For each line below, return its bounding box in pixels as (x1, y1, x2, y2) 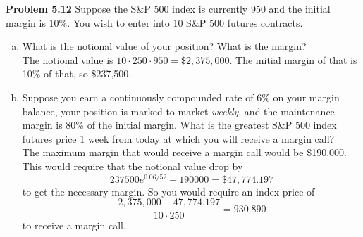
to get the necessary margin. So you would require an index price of (22, 184, 315, 198)
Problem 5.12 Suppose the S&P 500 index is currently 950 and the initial (6, 1, 331, 15)
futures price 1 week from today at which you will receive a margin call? (22, 131, 335, 146)
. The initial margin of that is (229, 52, 357, 67)
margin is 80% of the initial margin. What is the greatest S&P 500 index (22, 117, 337, 132)
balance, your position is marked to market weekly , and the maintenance (22, 103, 335, 118)
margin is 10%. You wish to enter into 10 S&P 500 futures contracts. (6, 15, 303, 30)
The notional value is (22, 52, 113, 67)
